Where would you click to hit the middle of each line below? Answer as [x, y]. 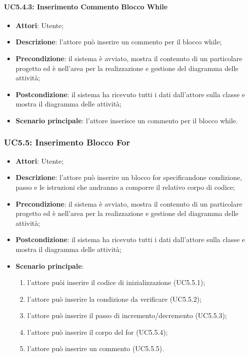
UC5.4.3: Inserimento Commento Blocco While [86, 6]
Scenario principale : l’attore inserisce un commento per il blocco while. [127, 120]
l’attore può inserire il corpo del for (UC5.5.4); [98, 332]
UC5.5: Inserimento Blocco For [67, 142]
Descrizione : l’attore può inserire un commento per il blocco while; [119, 42]
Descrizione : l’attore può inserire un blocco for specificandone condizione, [129, 177]
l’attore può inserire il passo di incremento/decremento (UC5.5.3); [127, 315]
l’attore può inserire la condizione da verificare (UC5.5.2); [114, 299]
